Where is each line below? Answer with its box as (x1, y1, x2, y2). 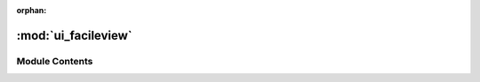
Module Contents (16, 55, 93, 67)
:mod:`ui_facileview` (16, 27, 132, 43)
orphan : (16, 5, 47, 15)
